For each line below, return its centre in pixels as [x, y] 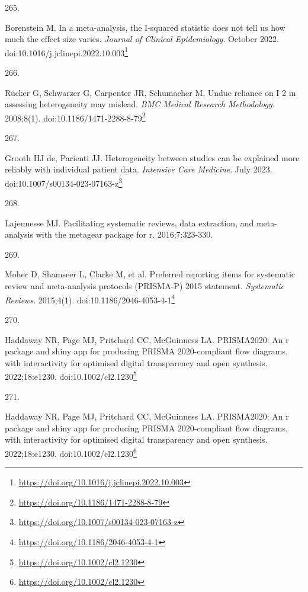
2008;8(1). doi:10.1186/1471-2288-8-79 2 [75, 117]
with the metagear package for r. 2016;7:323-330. [124, 234]
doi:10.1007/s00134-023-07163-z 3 [64, 182]
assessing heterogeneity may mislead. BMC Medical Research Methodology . [140, 104]
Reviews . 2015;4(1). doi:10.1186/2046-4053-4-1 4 [90, 299]
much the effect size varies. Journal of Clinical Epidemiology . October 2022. [142, 39]
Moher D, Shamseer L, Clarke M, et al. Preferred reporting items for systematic [150, 274]
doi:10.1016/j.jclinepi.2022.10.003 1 [67, 52]
